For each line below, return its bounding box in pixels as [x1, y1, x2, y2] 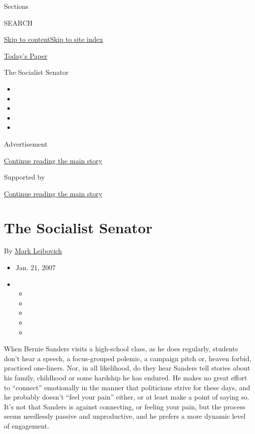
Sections [4, 1, 29, 11]
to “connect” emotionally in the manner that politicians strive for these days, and [4, 382, 251, 392]
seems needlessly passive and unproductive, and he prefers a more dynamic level [4, 411, 246, 421]
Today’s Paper [4, 50, 48, 61]
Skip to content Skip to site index [4, 34, 103, 44]
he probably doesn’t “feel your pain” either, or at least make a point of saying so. [4, 392, 250, 402]
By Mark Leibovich [4, 246, 62, 256]
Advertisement [4, 138, 48, 149]
